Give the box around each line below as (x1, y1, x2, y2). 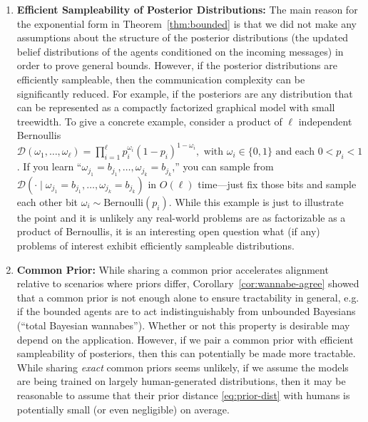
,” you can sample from (172, 159, 274, 174)
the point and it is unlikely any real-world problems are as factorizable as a (16, 210, 346, 225)
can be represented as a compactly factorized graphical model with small (16, 100, 335, 115)
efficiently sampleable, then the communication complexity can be (16, 71, 305, 86)
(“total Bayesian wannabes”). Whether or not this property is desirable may (16, 318, 350, 332)
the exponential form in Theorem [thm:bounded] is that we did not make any (16, 16, 357, 31)
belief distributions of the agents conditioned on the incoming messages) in (16, 43, 344, 58)
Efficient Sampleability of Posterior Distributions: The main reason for (16, 2, 358, 16)
